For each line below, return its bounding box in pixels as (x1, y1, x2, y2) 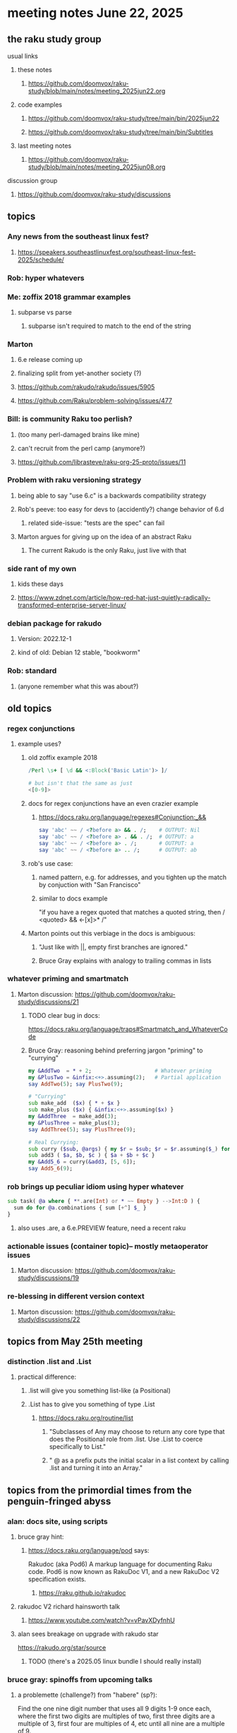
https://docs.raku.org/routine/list (38, 1414, 134, 1422)
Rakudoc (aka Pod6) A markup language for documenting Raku (28, 1560, 212, 1568)
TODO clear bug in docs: (28, 1011, 100, 1019)
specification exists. (28, 1575, 87, 1583)
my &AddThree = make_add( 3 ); (28, 1113, 118, 1120)
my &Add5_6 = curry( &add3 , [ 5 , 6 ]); (28, 1158, 136, 1165)
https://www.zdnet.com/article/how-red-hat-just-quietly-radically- (17, 594, 211, 602)
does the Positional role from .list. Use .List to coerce (49, 1435, 203, 1443)
